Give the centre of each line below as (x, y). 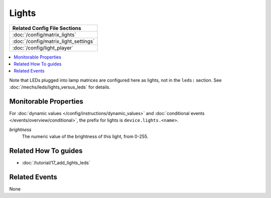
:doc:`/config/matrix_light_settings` (53, 41)
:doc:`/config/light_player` (43, 47)
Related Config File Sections (47, 28)
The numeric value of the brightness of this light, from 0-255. (85, 136)
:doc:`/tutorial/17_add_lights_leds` (56, 163)
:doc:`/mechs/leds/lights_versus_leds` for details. (60, 87)
